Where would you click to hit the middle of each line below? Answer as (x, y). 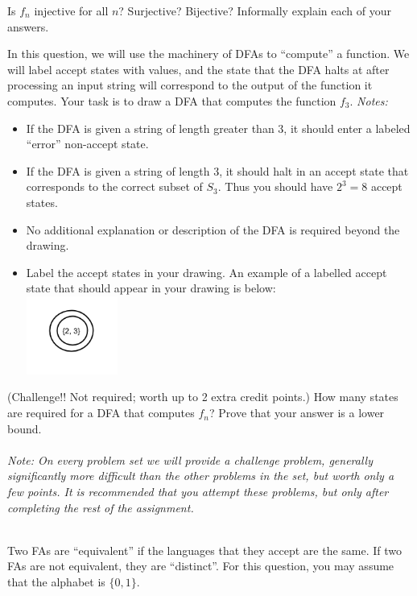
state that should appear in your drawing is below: (151, 288)
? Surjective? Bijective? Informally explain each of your (255, 10)
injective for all (71, 10)
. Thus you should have (275, 186)
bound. (25, 428)
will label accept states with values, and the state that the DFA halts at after (198, 69)
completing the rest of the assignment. (101, 507)
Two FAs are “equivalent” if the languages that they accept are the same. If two (205, 550)
